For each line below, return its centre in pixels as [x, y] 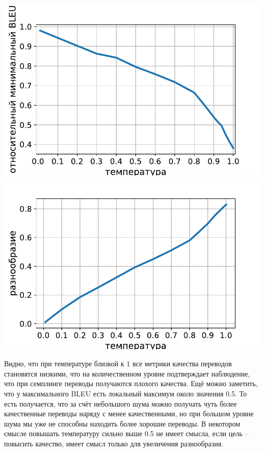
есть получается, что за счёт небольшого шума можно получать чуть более [121, 403]
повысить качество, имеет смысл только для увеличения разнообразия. [114, 443]
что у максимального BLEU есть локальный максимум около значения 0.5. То [125, 393]
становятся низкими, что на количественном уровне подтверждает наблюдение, [127, 373]
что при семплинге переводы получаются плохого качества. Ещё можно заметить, [131, 383]
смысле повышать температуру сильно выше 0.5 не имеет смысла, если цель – [126, 433]
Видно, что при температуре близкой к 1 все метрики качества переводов [118, 363]
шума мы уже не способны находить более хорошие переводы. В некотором [122, 423]
